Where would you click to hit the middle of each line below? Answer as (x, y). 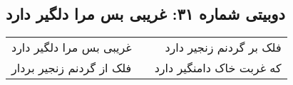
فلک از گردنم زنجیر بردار (72, 68)
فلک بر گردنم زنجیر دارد (223, 47)
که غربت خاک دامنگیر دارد (218, 68)
